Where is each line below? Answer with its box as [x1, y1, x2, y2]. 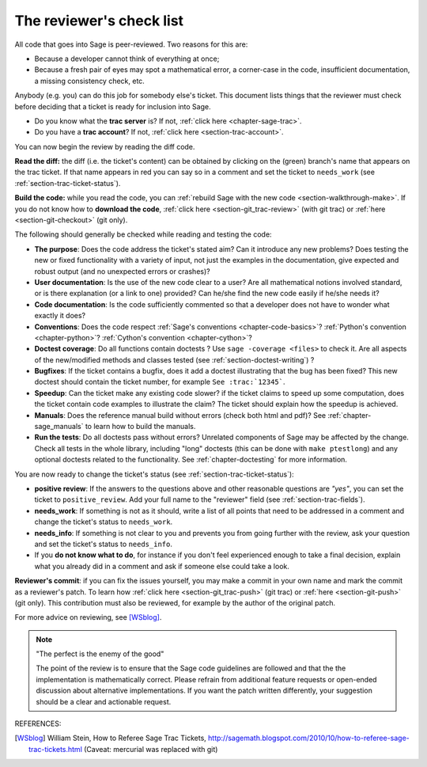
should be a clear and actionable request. [36, 697, 172, 706]
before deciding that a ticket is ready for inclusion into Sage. [14, 101, 211, 111]
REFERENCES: [14, 719, 62, 728]
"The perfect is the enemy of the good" [36, 649, 164, 659]
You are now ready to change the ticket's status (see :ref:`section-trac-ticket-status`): [14, 469, 294, 479]
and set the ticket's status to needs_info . [34, 539, 173, 549]
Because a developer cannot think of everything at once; [34, 54, 220, 63]
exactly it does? [34, 311, 86, 321]
